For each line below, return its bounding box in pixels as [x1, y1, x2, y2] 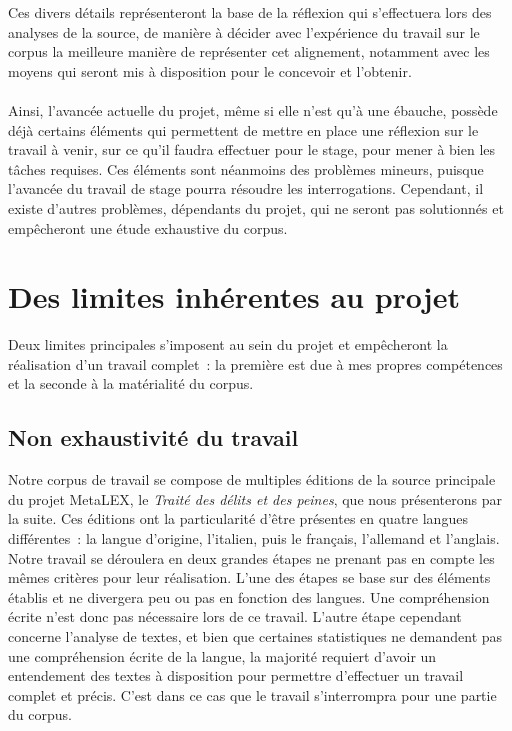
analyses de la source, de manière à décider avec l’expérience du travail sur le [8, 21, 480, 42]
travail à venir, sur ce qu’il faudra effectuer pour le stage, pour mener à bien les [8, 139, 496, 160]
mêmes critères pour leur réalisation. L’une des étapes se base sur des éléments [8, 567, 491, 588]
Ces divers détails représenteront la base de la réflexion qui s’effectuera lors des [8, 2, 492, 22]
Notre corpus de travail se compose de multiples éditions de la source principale [8, 469, 496, 490]
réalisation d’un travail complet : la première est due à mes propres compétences [8, 353, 503, 374]
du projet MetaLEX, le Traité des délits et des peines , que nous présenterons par [8, 488, 503, 509]
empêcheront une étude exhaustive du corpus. [8, 217, 288, 238]
